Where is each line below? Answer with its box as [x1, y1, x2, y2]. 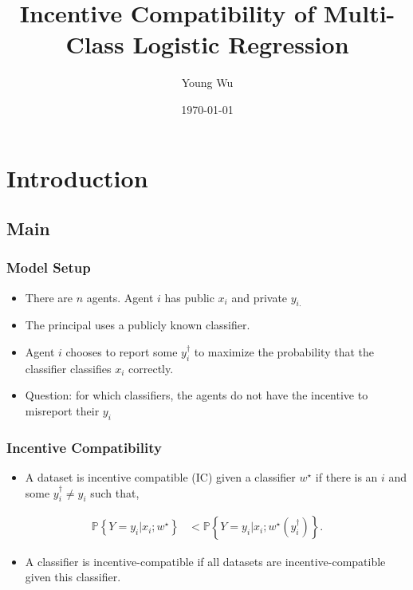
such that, [90, 484, 140, 501]
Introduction [6, 161, 148, 194]
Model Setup [6, 258, 91, 277]
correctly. [128, 360, 174, 376]
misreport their [25, 403, 100, 419]
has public [164, 289, 214, 305]
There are [25, 289, 73, 305]
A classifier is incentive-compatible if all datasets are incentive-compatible [25, 553, 386, 569]
